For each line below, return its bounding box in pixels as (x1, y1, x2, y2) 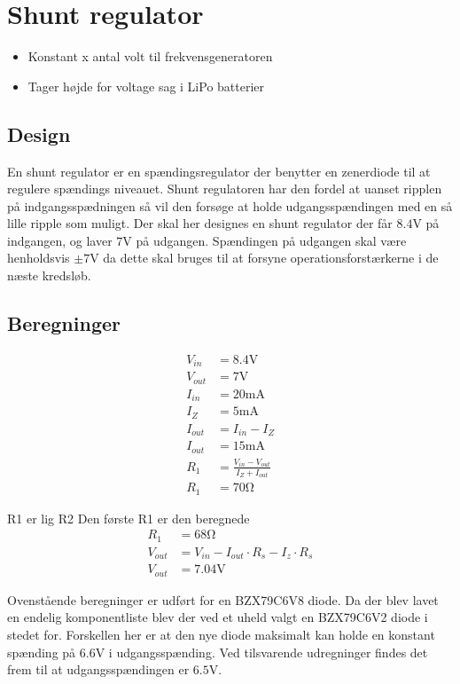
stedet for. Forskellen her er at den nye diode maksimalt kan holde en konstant (7, 625, 435, 643)
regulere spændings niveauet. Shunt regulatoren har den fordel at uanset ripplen (7, 179, 442, 198)
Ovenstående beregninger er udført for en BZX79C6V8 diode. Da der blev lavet (7, 590, 439, 609)
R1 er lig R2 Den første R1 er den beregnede (7, 508, 250, 527)
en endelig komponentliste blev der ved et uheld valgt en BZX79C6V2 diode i (7, 608, 428, 626)
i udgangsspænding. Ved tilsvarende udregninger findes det (108, 642, 428, 661)
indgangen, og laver (7, 231, 113, 249)
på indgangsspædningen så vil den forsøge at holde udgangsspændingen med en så (7, 196, 453, 215)
